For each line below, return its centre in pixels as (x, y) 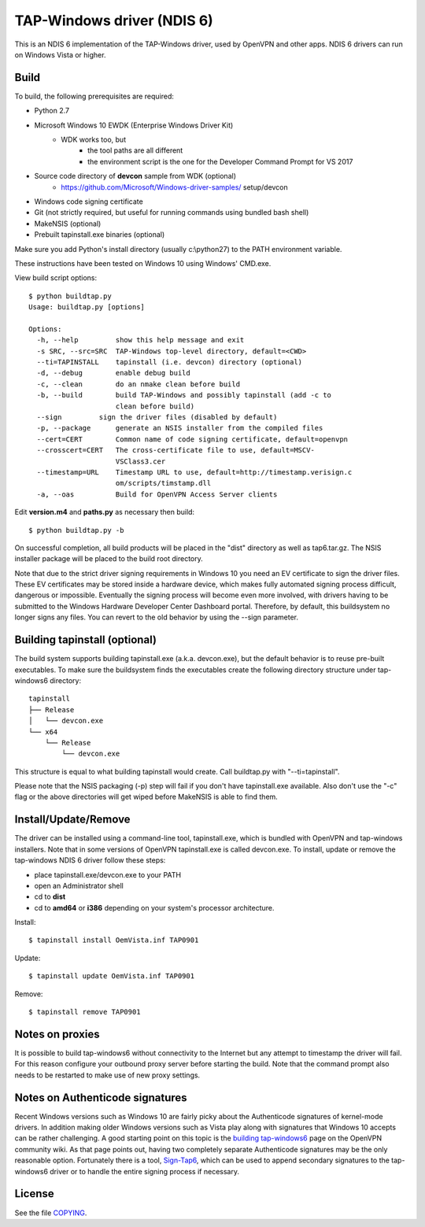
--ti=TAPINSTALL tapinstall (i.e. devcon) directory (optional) (170, 362)
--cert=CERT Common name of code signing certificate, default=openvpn (192, 439)
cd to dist (50, 896)
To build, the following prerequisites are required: (94, 96)
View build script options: (56, 278)
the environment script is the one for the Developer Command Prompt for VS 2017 (220, 161)
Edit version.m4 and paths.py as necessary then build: (105, 512)
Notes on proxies (57, 1034)
